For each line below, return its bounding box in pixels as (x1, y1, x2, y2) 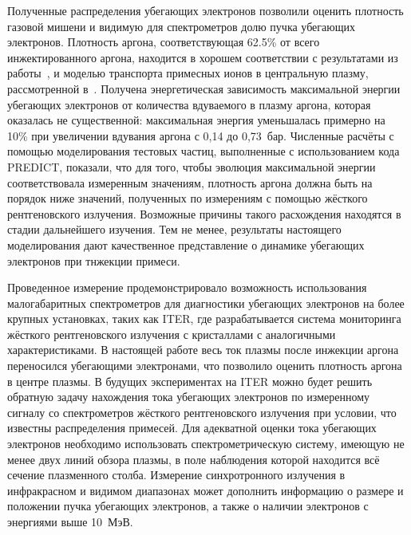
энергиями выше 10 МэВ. (7, 513, 133, 529)
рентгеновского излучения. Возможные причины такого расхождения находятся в (7, 205, 401, 222)
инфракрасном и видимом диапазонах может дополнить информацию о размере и (7, 482, 404, 498)
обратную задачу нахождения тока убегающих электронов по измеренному (7, 388, 370, 405)
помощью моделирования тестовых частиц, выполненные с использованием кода (7, 143, 400, 159)
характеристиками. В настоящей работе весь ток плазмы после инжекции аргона (7, 341, 399, 358)
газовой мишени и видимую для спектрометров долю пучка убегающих (7, 18, 356, 34)
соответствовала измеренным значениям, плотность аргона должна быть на (7, 174, 373, 191)
